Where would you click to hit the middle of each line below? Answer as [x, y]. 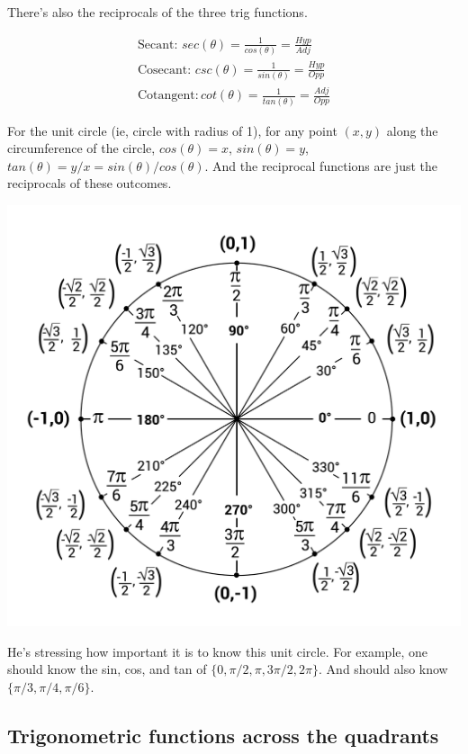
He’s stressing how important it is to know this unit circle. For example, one [218, 651]
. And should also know [383, 669]
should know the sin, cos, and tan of [107, 669]
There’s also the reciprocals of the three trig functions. [157, 12]
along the [412, 130]
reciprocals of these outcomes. [90, 183]
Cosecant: [164, 70]
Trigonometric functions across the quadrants [223, 735]
